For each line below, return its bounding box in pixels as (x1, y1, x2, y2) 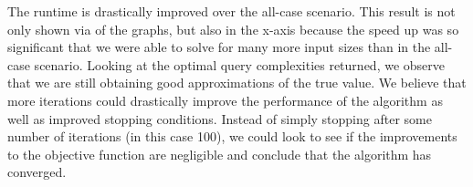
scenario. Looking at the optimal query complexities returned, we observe (34, 55, 445, 74)
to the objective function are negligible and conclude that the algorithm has (7, 144, 432, 163)
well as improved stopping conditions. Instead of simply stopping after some (7, 109, 432, 128)
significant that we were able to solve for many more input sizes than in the (7, 37, 431, 57)
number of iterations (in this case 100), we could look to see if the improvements (7, 127, 457, 146)
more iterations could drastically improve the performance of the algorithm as (7, 90, 443, 109)
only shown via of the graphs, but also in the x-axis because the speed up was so (7, 19, 459, 38)
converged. (7, 162, 67, 182)
